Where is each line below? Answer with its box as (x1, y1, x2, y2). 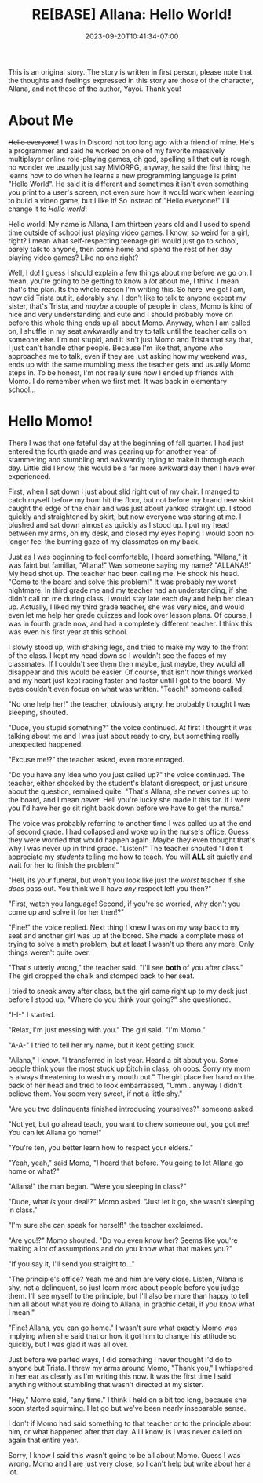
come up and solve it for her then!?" (8, 907, 125, 916)
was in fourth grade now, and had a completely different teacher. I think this (8, 619, 253, 628)
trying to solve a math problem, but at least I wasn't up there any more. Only (8, 939, 254, 948)
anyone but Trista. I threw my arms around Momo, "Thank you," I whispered (8, 1363, 254, 1372)
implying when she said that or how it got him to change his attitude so (8, 1331, 237, 1340)
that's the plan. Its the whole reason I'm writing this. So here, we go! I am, (8, 284, 246, 294)
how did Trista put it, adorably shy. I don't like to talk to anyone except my (8, 293, 247, 302)
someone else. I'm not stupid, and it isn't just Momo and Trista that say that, (8, 334, 254, 344)
